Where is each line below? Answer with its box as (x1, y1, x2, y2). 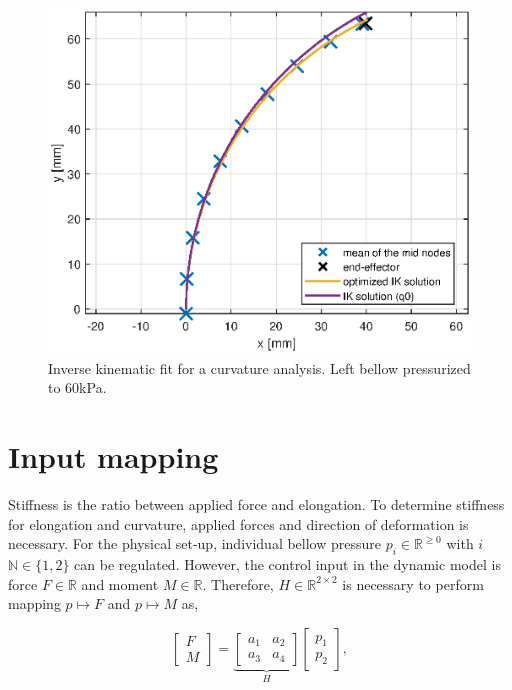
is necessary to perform (342, 573, 484, 594)
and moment (81, 573, 159, 594)
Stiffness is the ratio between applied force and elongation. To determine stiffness (8, 494, 505, 515)
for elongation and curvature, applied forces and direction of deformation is (8, 513, 469, 534)
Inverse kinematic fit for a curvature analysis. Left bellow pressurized (48, 357, 471, 378)
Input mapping (8, 436, 219, 477)
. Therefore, (202, 573, 274, 594)
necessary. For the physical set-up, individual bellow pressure (8, 533, 382, 554)
